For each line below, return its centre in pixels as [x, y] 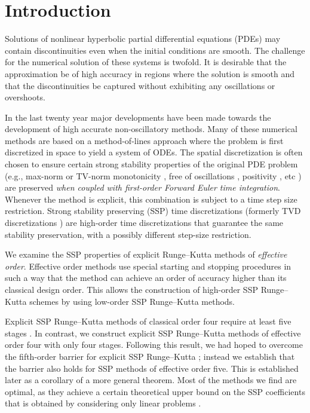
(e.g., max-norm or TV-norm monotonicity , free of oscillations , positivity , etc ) [153, 175]
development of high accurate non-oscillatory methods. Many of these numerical [151, 129]
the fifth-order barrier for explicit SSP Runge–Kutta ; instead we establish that [150, 356]
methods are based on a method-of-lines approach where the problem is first [144, 140]
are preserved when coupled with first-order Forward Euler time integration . [142, 187]
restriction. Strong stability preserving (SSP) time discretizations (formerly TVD [153, 211]
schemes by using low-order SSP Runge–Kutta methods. [132, 301]
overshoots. [25, 97]
